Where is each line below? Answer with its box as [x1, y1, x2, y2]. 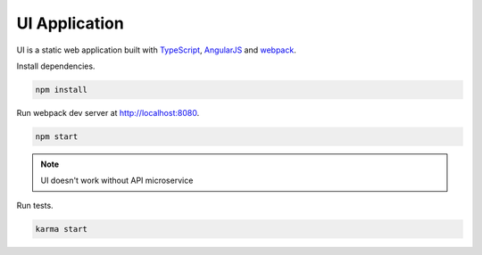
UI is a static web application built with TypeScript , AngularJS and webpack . [16, 45, 296, 55]
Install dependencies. [16, 61, 96, 71]
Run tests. [16, 200, 54, 210]
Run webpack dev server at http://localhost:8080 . [16, 107, 200, 118]
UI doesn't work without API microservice [40, 175, 194, 186]
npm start [35, 131, 79, 142]
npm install [35, 85, 88, 95]
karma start [35, 224, 88, 234]
